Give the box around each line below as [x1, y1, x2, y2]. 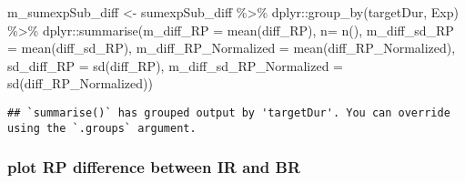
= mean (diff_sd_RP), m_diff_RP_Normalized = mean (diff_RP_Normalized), [7, 38, 456, 57]
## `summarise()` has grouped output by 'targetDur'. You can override [7, 106, 450, 119]
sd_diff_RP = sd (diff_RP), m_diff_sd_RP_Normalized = [7, 56, 343, 75]
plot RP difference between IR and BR [7, 156, 301, 178]
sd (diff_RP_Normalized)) [7, 74, 153, 93]
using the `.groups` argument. [7, 121, 197, 135]
